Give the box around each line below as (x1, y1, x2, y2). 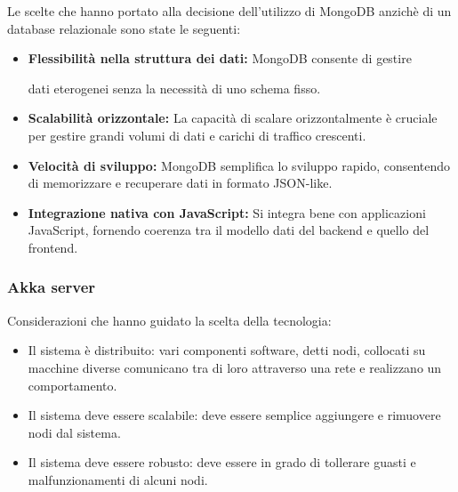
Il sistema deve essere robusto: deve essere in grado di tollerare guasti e (28, 453, 416, 472)
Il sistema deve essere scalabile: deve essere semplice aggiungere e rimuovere (28, 406, 441, 424)
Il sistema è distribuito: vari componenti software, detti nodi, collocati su (28, 341, 426, 359)
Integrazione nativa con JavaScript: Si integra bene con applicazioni (28, 203, 426, 222)
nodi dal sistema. (28, 423, 121, 441)
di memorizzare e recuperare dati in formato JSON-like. (28, 173, 333, 192)
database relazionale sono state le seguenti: (7, 19, 241, 37)
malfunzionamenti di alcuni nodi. (28, 470, 208, 488)
